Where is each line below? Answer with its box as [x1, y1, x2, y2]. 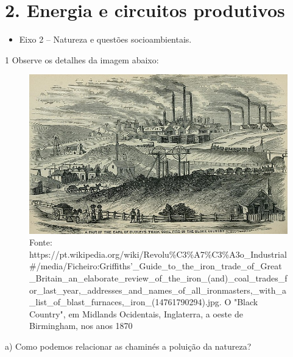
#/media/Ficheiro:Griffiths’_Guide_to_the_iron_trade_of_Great [29, 260, 282, 272]
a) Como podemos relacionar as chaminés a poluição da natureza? [5, 339, 252, 352]
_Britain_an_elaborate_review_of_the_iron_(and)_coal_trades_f [29, 271, 288, 284]
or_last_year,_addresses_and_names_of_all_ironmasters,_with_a [29, 283, 286, 296]
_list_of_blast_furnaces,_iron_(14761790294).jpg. [29, 295, 222, 308]
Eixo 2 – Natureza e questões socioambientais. [19, 33, 192, 46]
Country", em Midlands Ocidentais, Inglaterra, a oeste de [29, 307, 243, 320]
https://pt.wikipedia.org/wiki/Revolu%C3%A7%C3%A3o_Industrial [29, 247, 287, 260]
